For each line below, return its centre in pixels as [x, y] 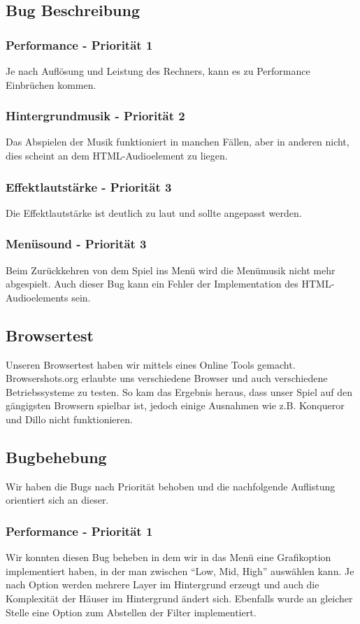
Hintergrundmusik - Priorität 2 [95, 116]
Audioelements [37, 297]
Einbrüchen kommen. [51, 84]
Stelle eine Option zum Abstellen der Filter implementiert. [131, 612]
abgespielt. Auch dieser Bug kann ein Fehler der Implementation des [152, 284]
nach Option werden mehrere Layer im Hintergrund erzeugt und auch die [163, 584]
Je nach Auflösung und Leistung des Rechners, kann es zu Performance [158, 71]
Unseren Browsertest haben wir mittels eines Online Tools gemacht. [151, 364]
